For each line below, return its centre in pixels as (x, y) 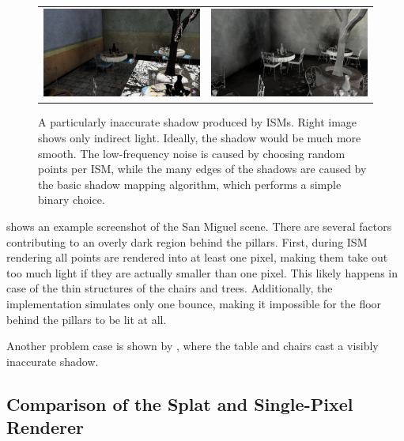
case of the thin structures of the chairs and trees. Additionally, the (170, 288)
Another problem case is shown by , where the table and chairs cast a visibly (193, 346)
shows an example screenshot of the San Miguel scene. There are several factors (199, 226)
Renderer (45, 427)
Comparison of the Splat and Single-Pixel (180, 403)
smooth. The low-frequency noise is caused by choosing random (192, 153)
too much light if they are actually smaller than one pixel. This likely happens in (202, 272)
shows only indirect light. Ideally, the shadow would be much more (200, 138)
